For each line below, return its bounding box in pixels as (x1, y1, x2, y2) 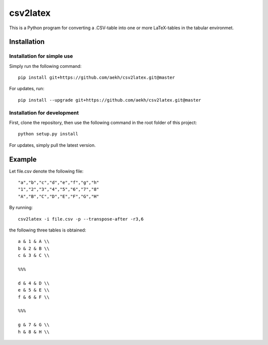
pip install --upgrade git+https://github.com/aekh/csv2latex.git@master (18, 97, 201, 103)
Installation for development (9, 109, 79, 116)
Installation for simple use (9, 53, 73, 59)
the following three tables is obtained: (9, 227, 86, 233)
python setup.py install (18, 131, 78, 137)
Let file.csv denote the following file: (9, 168, 84, 174)
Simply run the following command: (9, 63, 82, 69)
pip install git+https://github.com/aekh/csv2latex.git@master (18, 75, 175, 80)
